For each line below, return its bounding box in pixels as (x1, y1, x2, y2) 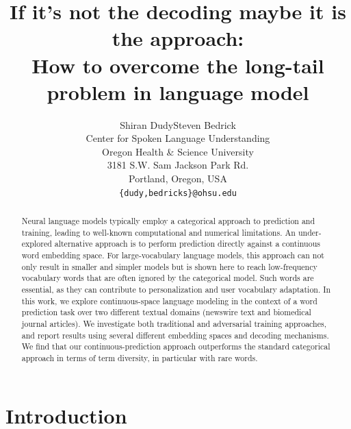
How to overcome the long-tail (31, 51, 324, 79)
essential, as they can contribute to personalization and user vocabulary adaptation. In (21, 284, 331, 295)
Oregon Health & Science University (102, 144, 254, 158)
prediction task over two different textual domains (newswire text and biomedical (21, 306, 311, 318)
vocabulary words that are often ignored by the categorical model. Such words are (21, 272, 314, 284)
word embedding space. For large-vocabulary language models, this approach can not (21, 249, 324, 261)
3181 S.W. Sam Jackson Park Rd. (107, 158, 249, 172)
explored (21, 238, 52, 249)
